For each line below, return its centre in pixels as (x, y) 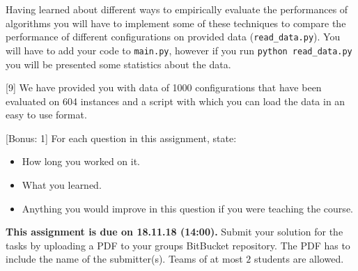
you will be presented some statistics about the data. (118, 64)
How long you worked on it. (81, 161)
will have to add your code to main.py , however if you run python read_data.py (179, 50)
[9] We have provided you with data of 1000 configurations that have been (164, 87)
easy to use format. (46, 115)
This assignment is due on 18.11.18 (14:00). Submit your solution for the (174, 232)
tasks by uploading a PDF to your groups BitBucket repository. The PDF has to (178, 245)
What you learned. (62, 185)
